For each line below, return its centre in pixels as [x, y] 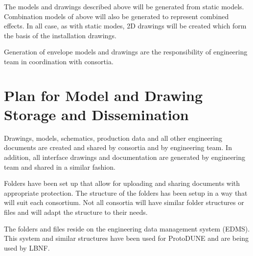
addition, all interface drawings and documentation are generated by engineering [125, 157]
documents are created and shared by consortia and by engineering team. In [118, 147]
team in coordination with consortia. [59, 61]
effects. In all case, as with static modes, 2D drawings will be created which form [125, 26]
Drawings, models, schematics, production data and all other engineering [113, 138]
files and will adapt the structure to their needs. [76, 212]
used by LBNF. [27, 247]
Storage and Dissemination [96, 114]
